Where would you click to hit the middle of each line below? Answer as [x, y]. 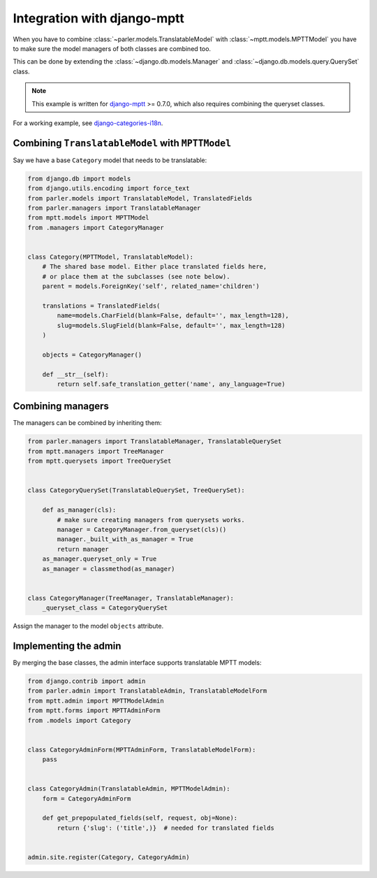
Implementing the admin [67, 646]
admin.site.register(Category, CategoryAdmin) [109, 857]
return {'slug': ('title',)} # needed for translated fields [166, 828]
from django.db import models [79, 179]
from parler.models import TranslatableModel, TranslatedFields [140, 198]
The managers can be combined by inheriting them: [87, 423]
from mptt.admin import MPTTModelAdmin [96, 700]
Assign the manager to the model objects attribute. [88, 626]
